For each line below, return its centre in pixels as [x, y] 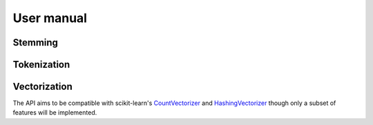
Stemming [36, 42]
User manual [50, 18]
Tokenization [41, 65]
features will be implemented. [55, 113]
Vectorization [42, 87]
